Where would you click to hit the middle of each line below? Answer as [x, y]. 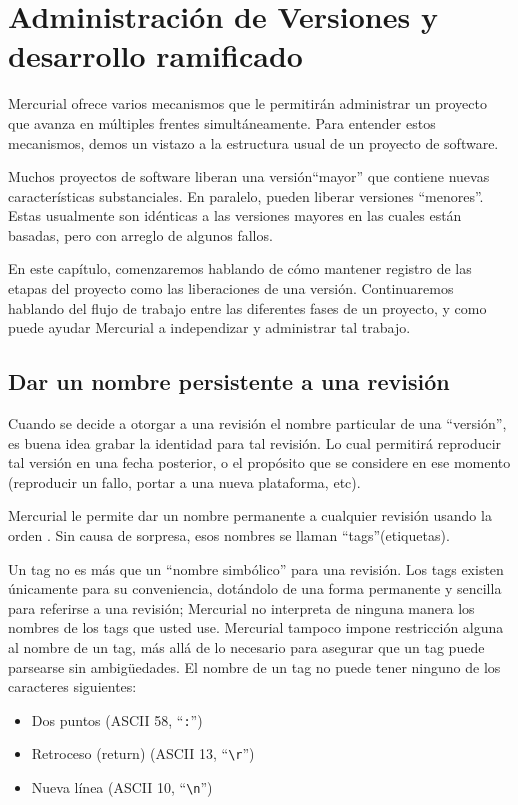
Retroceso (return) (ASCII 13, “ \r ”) [143, 753]
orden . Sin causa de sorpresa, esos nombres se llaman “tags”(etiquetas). [229, 535]
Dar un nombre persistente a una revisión [229, 381]
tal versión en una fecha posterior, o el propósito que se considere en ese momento [259, 462]
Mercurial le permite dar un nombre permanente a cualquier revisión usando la [250, 515]
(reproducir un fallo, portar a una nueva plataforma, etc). [184, 481]
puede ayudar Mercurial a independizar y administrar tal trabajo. [209, 327]
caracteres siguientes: [72, 686]
